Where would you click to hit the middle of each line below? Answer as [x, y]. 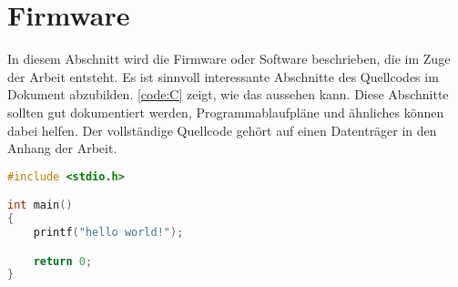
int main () [40, 205]
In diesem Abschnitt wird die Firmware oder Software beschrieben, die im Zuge [229, 59]
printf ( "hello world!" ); [108, 232]
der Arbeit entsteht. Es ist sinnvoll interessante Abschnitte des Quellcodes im [223, 76]
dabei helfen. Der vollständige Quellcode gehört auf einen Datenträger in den [222, 130]
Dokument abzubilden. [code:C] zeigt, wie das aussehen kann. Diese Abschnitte [228, 94]
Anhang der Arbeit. [62, 148]
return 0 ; [63, 261]
